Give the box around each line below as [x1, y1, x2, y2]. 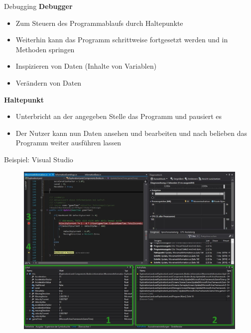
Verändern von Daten [15, 77, 82, 88]
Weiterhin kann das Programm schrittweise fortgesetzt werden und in [15, 34, 228, 45]
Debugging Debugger [4, 1, 73, 11]
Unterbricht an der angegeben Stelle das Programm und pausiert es [15, 111, 222, 121]
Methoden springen [15, 44, 75, 54]
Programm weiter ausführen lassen [15, 137, 122, 148]
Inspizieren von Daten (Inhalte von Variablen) [15, 61, 157, 71]
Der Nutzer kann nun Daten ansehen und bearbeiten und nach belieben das [15, 127, 248, 138]
